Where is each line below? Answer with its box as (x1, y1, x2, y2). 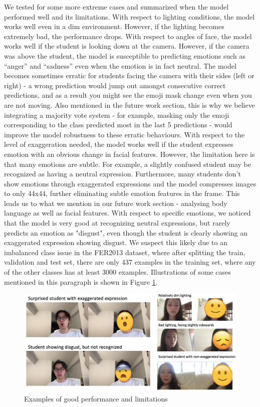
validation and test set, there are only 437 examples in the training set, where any (4, 257, 256, 267)
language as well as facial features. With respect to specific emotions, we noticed (4, 208, 251, 218)
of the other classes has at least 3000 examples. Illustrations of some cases (4, 267, 231, 277)
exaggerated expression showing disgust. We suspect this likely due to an (4, 237, 227, 248)
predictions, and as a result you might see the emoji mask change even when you (4, 90, 252, 100)
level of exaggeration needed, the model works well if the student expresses (4, 139, 233, 149)
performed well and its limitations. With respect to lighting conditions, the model (4, 11, 255, 22)
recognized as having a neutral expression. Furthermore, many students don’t (4, 168, 241, 179)
